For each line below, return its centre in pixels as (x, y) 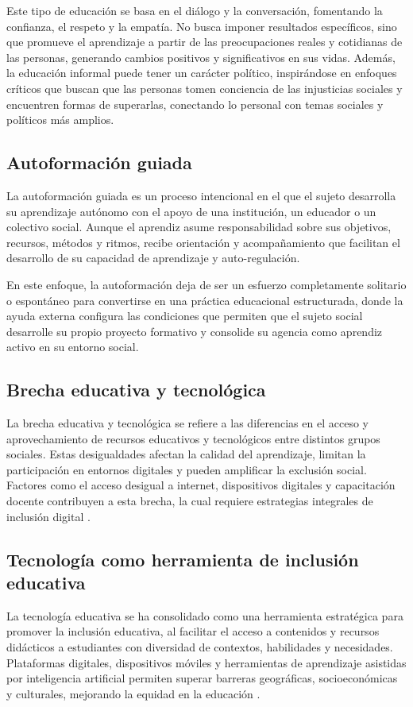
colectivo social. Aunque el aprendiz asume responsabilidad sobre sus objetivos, (199, 227)
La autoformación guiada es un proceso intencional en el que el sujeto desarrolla (201, 195)
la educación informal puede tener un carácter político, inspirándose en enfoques (202, 73)
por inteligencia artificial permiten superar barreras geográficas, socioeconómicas (202, 678)
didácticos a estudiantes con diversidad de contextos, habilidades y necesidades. (200, 647)
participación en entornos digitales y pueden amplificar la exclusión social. (187, 469)
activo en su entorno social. (73, 347)
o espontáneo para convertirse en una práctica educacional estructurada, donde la (205, 300)
